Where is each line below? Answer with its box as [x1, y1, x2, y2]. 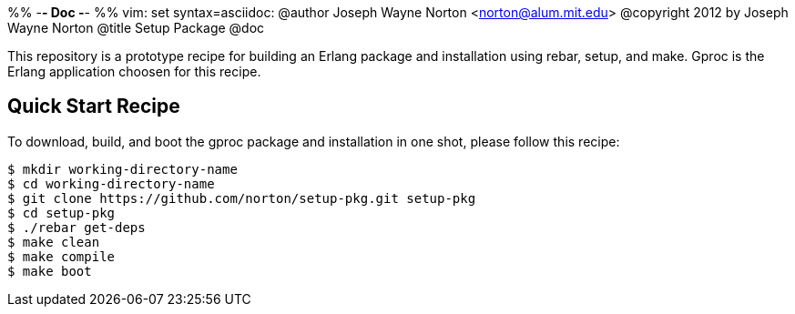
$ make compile [7, 248, 116, 264]
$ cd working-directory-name [7, 176, 215, 191]
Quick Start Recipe [7, 95, 180, 118]
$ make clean [7, 234, 100, 249]
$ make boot [7, 263, 92, 279]
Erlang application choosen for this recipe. [7, 64, 261, 79]
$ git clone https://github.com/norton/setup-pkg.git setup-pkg [7, 190, 476, 206]
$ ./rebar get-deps [7, 219, 146, 235]
